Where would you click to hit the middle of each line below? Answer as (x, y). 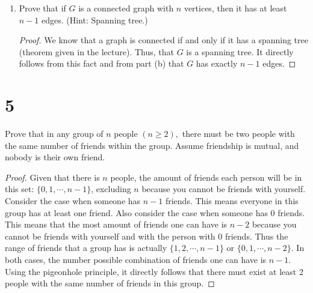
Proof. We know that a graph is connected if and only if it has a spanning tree (163, 40)
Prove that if (42, 8)
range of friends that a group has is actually (86, 248)
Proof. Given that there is (52, 177)
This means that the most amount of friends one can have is (116, 224)
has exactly (217, 63)
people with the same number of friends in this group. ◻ (110, 283)
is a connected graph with (126, 8)
